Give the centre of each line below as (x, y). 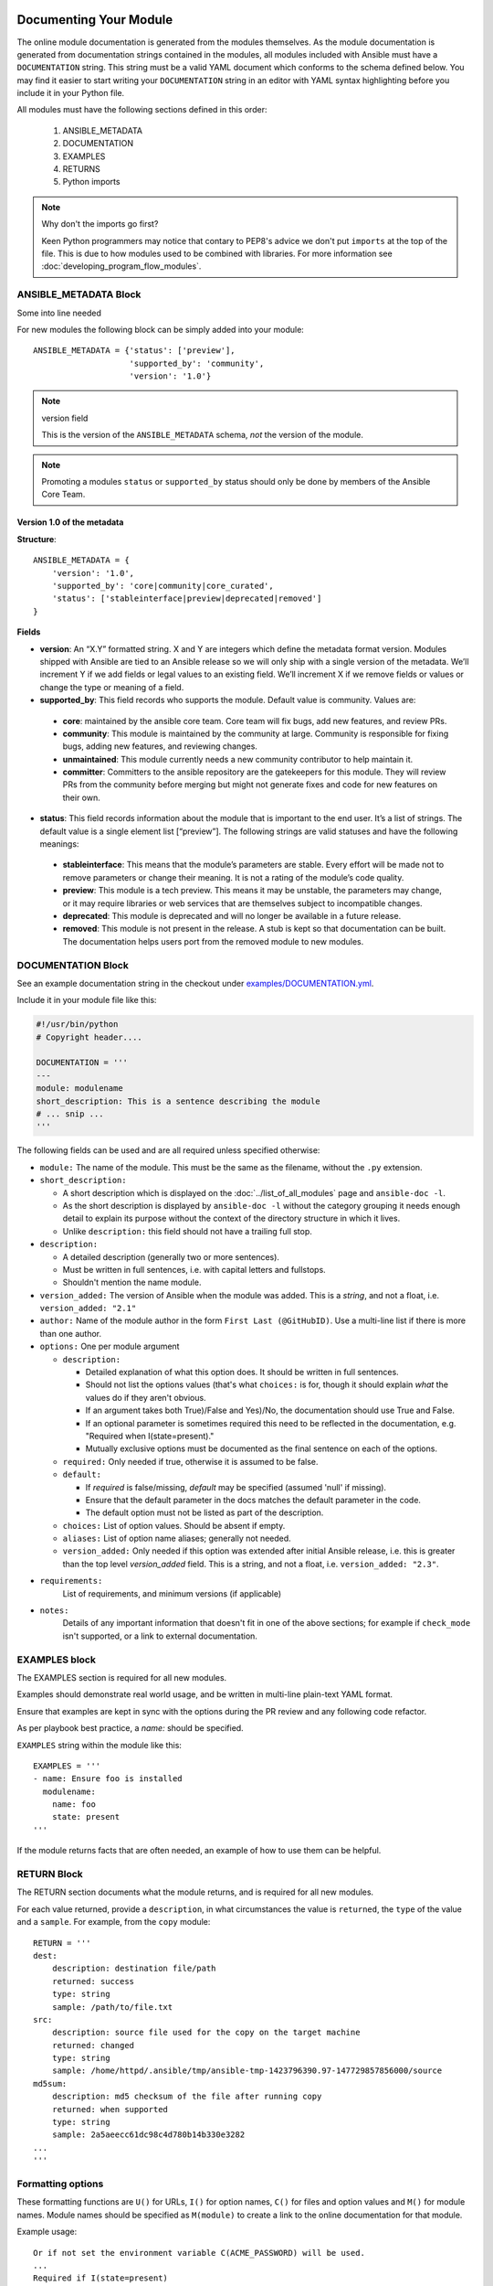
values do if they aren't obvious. (146, 1397)
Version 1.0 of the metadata (70, 522)
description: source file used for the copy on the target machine (206, 2033)
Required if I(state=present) (101, 2278)
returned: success (93, 1981)
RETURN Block (50, 1875)
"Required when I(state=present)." (150, 1436)
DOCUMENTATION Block (73, 965)
